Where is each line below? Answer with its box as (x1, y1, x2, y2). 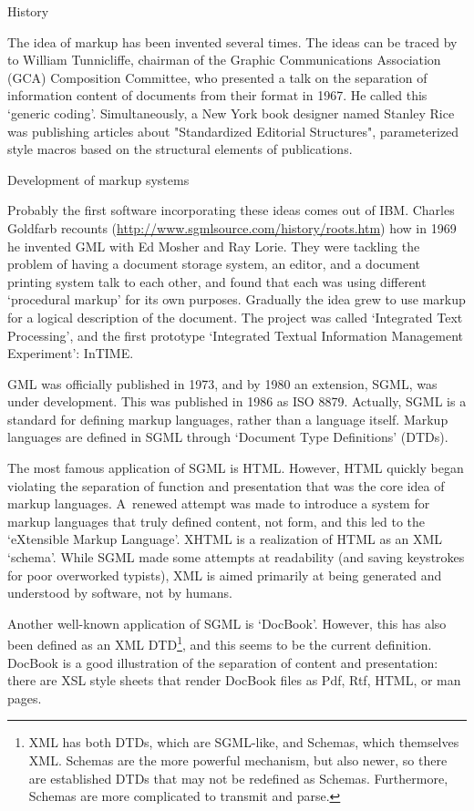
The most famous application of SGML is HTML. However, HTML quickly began (7, 458, 464, 477)
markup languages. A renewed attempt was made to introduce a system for (7, 494, 430, 513)
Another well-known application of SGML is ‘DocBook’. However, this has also (7, 613, 447, 632)
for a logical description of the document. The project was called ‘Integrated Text (7, 307, 463, 326)
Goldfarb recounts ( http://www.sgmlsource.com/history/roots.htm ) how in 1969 (7, 218, 457, 237)
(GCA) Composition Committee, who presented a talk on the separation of (7, 67, 428, 87)
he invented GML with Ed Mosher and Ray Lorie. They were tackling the (7, 236, 420, 255)
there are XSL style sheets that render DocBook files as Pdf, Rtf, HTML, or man (7, 671, 461, 690)
